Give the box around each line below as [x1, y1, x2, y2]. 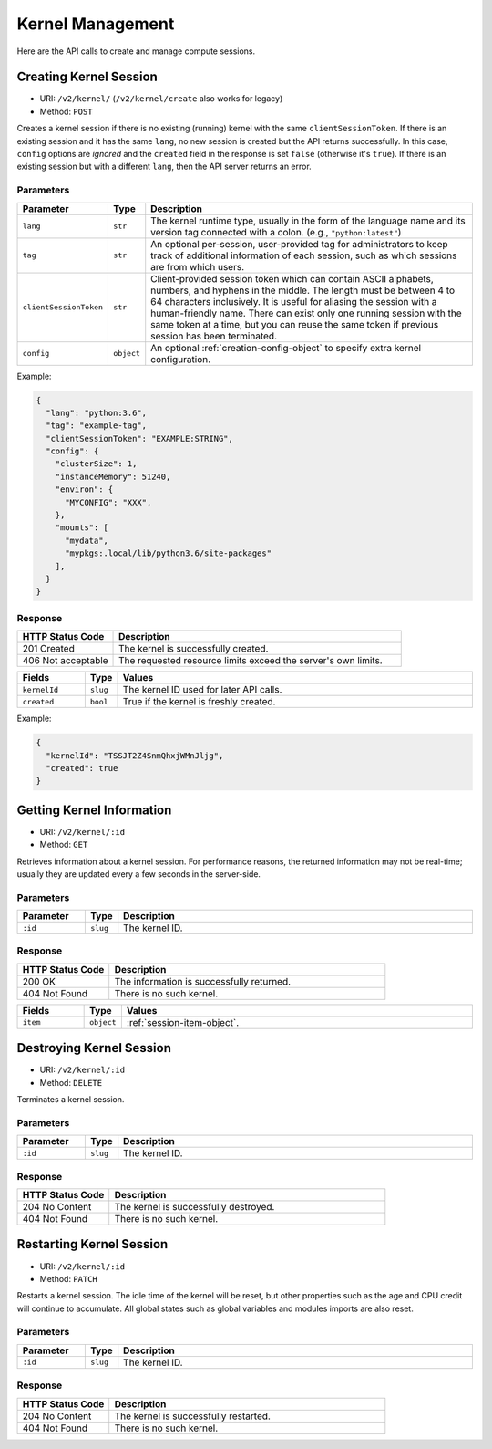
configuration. [150, 352, 211, 365]
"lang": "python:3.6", [46, 407, 148, 418]
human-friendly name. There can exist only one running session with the [150, 307, 462, 319]
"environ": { [55, 485, 114, 495]
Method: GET [39, 839, 88, 850]
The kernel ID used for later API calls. [122, 683, 282, 696]
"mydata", [65, 535, 109, 546]
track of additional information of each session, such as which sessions [150, 249, 457, 262]
